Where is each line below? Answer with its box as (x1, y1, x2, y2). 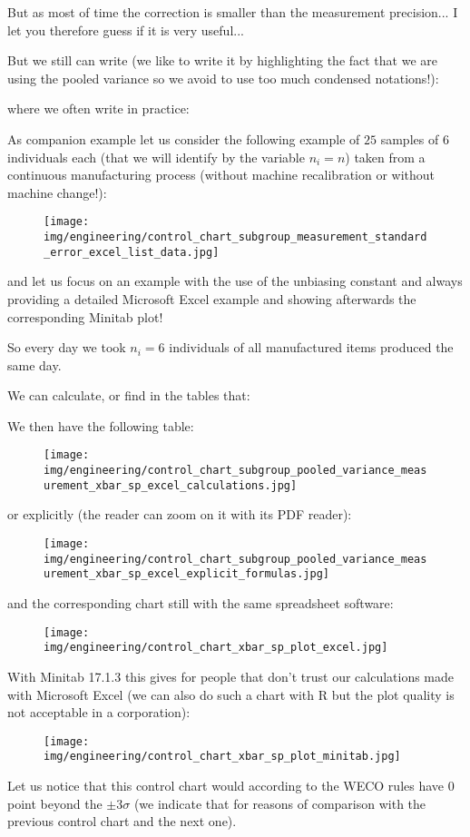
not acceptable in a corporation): (7, 703, 191, 722)
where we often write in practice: (7, 99, 190, 118)
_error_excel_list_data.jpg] (44, 245, 220, 259)
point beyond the (7, 793, 103, 812)
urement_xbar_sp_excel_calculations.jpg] (44, 478, 298, 492)
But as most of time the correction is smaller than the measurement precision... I (7, 3, 458, 21)
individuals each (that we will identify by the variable (7, 147, 305, 166)
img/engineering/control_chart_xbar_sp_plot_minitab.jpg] (44, 750, 401, 763)
